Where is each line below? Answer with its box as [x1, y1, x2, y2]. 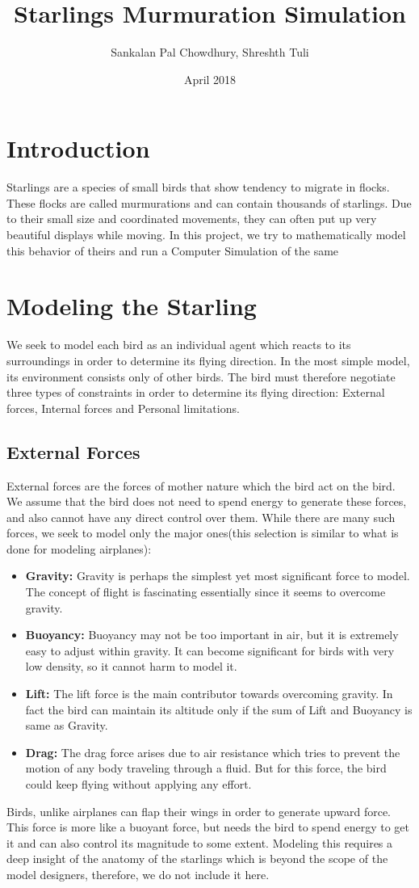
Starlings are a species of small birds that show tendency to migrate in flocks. [6, 179, 390, 196]
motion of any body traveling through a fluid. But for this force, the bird [25, 760, 387, 776]
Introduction [6, 132, 150, 165]
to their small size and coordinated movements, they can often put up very [6, 210, 377, 227]
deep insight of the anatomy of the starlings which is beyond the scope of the [6, 850, 388, 867]
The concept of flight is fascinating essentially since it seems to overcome [25, 583, 386, 600]
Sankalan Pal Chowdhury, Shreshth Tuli [111, 44, 309, 61]
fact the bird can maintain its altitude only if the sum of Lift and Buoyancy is [25, 701, 413, 718]
